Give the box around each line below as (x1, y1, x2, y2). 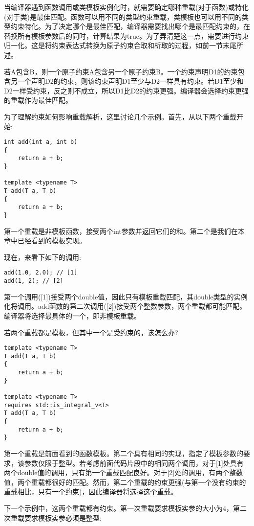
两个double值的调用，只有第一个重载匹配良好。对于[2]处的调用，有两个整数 (4, 467, 243, 478)
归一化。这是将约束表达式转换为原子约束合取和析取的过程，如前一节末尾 (4, 40, 236, 50)
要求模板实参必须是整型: (24, 512, 102, 523)
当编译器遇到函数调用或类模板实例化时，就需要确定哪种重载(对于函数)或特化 (4, 2, 249, 12)
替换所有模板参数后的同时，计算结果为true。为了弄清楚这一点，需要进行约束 (4, 30, 249, 41)
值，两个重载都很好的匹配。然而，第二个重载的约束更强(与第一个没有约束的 (4, 477, 246, 487)
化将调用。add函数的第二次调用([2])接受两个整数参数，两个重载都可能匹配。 (4, 301, 247, 311)
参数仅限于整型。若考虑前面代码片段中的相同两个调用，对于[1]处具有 (24, 457, 244, 468)
